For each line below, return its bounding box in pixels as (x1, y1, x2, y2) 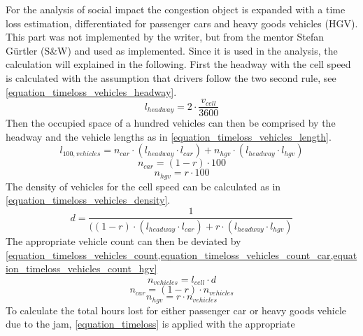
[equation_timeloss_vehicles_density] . (6, 192, 171, 207)
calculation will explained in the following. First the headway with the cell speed (6, 57, 351, 71)
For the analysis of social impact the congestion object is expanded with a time (6, 2, 346, 16)
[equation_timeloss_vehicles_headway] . (6, 84, 177, 99)
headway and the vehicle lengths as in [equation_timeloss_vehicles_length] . (6, 129, 332, 143)
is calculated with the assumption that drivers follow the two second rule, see (6, 70, 336, 85)
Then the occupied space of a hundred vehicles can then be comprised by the (6, 115, 336, 130)
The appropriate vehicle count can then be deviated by (6, 233, 241, 248)
